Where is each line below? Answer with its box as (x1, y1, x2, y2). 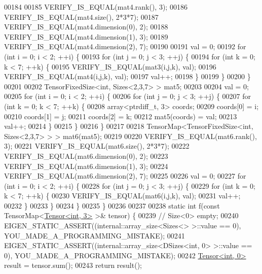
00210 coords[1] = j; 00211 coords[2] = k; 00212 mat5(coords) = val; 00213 (4, 111, 237, 121)
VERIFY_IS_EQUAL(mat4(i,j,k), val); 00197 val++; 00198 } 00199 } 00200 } (4, 71, 251, 82)
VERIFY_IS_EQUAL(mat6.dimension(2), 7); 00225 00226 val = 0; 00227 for (4, 170, 246, 181)
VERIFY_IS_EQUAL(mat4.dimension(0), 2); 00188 (4, 21, 168, 32)
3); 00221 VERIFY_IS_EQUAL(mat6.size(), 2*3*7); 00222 (4, 141, 190, 151)
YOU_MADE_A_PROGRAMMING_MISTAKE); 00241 (4, 230, 185, 241)
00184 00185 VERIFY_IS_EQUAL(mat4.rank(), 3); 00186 (4, 2, 188, 12)
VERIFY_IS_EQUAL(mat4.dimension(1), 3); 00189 (4, 31, 168, 42)
